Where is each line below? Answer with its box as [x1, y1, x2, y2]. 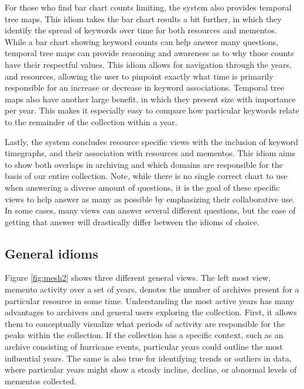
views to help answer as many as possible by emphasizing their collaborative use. [5, 192, 295, 205]
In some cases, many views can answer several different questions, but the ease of [5, 204, 296, 216]
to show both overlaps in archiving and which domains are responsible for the [5, 158, 283, 170]
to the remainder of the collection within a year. [5, 115, 177, 128]
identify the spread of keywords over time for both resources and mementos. [5, 24, 277, 36]
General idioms [5, 244, 98, 262]
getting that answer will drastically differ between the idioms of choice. [5, 215, 259, 228]
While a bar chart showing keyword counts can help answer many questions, [5, 35, 279, 47]
